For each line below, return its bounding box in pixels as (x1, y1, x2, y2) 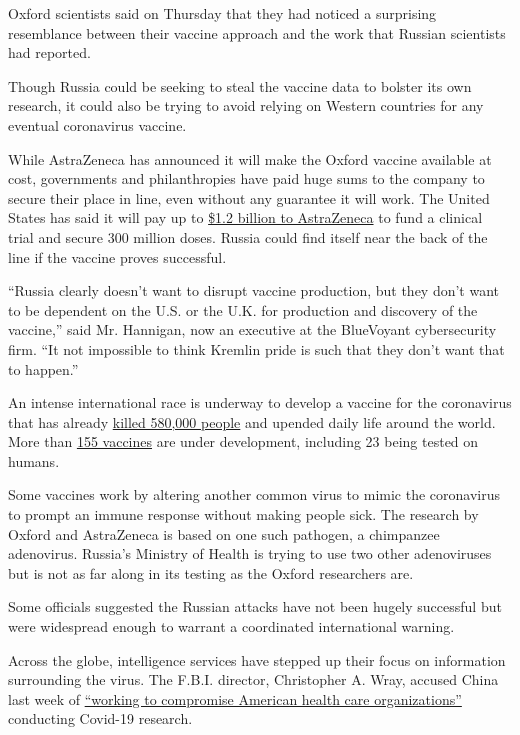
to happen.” (8, 358, 79, 379)
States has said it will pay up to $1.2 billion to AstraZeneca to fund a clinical (8, 207, 483, 228)
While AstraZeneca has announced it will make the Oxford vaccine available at (8, 148, 492, 169)
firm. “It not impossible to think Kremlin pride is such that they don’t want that (8, 338, 505, 359)
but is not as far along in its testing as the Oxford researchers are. (8, 562, 414, 583)
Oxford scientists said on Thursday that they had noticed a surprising (8, 3, 437, 23)
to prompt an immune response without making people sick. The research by (8, 504, 479, 525)
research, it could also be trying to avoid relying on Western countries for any (8, 95, 484, 116)
